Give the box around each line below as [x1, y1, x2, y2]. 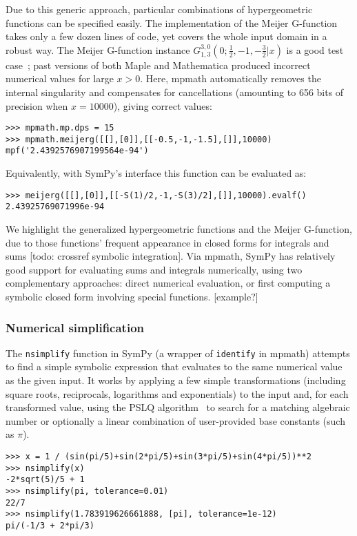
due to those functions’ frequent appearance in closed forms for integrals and [6, 235, 329, 249]
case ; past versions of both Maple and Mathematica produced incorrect [6, 57, 311, 72]
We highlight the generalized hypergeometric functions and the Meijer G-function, [6, 222, 352, 236]
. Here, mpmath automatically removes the [140, 71, 321, 86]
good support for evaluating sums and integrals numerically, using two [6, 262, 303, 276]
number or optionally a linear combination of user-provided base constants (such [6, 413, 345, 428]
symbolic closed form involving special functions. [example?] [6, 289, 258, 303]
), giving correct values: [113, 98, 212, 113]
